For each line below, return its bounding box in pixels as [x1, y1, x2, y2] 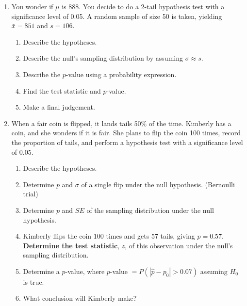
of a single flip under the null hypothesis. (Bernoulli [81, 179, 235, 189]
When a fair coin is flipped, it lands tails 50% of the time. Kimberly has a [11, 118, 231, 128]
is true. [23, 276, 44, 287]
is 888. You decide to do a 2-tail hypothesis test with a [62, 1, 225, 11]
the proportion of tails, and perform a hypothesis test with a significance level [11, 137, 243, 147]
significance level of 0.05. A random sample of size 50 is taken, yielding [11, 11, 222, 21]
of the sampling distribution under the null [86, 205, 214, 215]
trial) [23, 189, 38, 199]
